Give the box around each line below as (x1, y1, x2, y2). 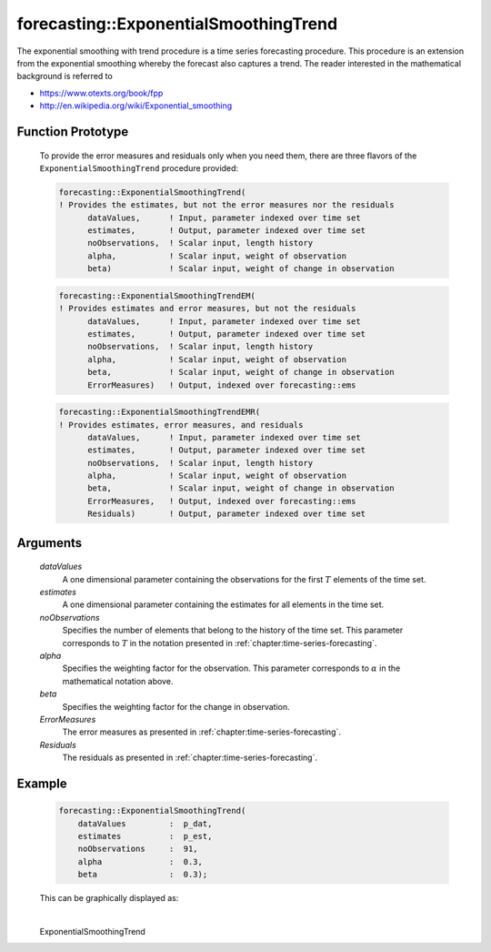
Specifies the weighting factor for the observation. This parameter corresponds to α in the (62, 663, 401, 673)
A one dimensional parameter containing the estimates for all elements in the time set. (62, 599, 385, 610)
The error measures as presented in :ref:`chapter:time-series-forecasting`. (62, 726, 341, 737)
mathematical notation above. (62, 675, 174, 686)
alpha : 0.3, (77, 856, 204, 866)
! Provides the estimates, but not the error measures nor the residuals (58, 200, 395, 210)
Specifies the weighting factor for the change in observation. (62, 701, 290, 712)
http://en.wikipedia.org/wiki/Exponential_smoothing (39, 100, 233, 111)
